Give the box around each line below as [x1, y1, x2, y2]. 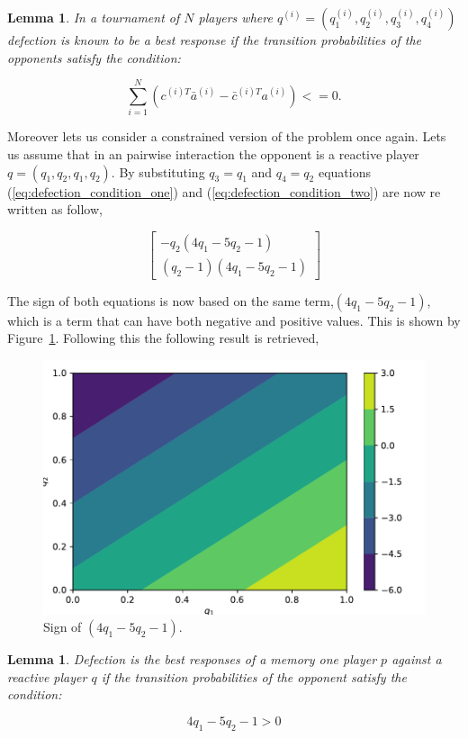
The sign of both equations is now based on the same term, [7, 291, 334, 310]
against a [391, 650, 442, 669]
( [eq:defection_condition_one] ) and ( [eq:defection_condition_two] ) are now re [7, 182, 441, 201]
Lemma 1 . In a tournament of [7, 8, 180, 26]
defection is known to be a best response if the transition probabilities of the [7, 31, 421, 49]
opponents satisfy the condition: [7, 48, 181, 67]
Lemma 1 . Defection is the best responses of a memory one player [7, 650, 377, 669]
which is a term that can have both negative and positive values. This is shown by [7, 310, 461, 329]
